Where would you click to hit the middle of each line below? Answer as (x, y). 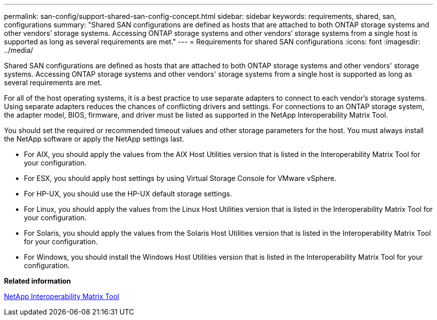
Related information (38, 281)
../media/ (19, 50)
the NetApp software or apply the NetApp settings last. (94, 139)
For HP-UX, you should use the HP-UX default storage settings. (128, 194)
